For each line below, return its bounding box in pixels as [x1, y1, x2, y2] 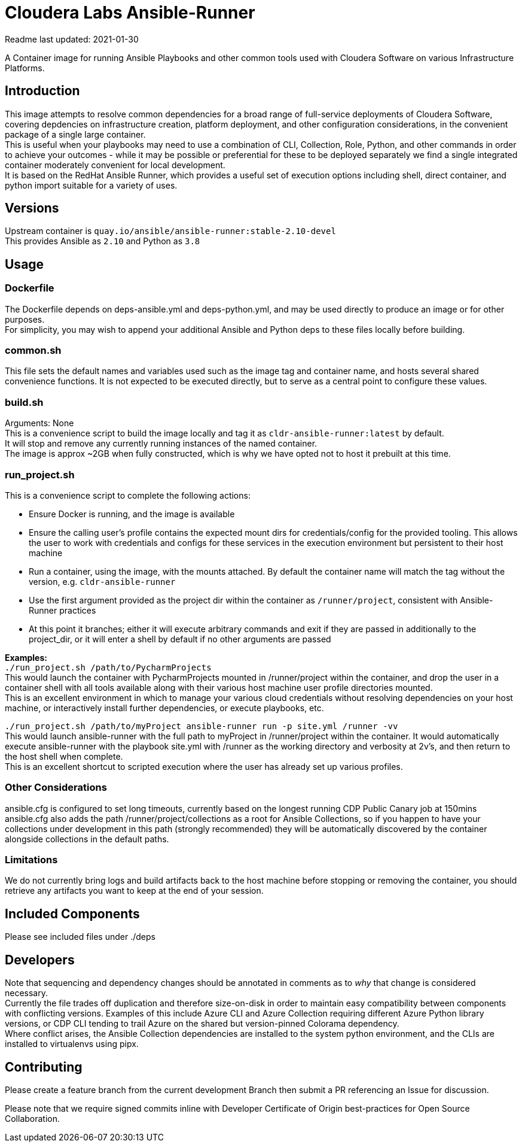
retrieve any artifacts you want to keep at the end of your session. [5, 885, 264, 896]
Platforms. [5, 62, 45, 73]
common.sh [5, 344, 62, 357]
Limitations [5, 854, 58, 866]
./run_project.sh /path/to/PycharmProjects [5, 662, 212, 672]
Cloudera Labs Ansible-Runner [5, 2, 255, 23]
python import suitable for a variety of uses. [5, 180, 178, 190]
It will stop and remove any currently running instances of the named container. [5, 438, 318, 449]
